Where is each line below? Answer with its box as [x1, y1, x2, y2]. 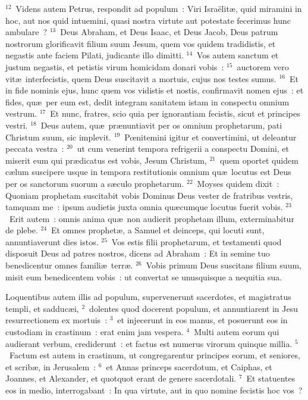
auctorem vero [237, 60, 289, 73]
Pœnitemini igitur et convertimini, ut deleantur [124, 130, 297, 143]
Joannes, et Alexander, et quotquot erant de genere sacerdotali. [5, 372, 237, 385]
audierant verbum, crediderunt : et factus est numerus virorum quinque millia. [5, 337, 293, 349]
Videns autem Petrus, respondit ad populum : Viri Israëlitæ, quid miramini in [15, 2, 302, 14]
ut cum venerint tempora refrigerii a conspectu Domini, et [77, 142, 290, 155]
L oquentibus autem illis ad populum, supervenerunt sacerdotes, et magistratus [5, 290, 291, 303]
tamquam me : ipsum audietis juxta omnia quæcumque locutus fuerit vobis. [5, 201, 283, 213]
